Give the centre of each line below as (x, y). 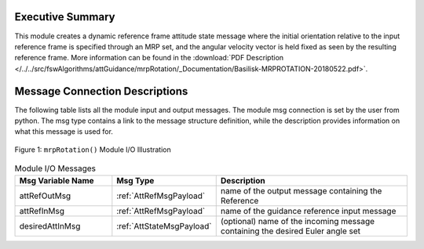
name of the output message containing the (301, 190)
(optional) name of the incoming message (298, 221)
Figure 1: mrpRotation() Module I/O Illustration (93, 150)
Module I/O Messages (55, 168)
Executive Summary (65, 17)
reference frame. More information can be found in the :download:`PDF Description (149, 58)
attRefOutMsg (45, 196)
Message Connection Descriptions (101, 91)
